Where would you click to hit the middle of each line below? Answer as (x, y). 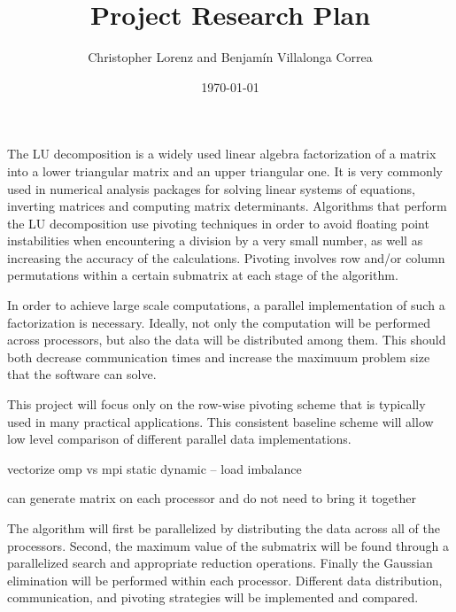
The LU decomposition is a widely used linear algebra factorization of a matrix (222, 154)
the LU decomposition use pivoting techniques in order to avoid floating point (218, 223)
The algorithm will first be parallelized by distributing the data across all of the (224, 528)
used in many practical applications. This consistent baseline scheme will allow (220, 421)
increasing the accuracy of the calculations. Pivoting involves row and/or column (226, 257)
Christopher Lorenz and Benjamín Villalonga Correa (230, 57)
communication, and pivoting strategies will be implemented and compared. (213, 597)
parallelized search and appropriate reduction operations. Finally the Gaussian (220, 563)
